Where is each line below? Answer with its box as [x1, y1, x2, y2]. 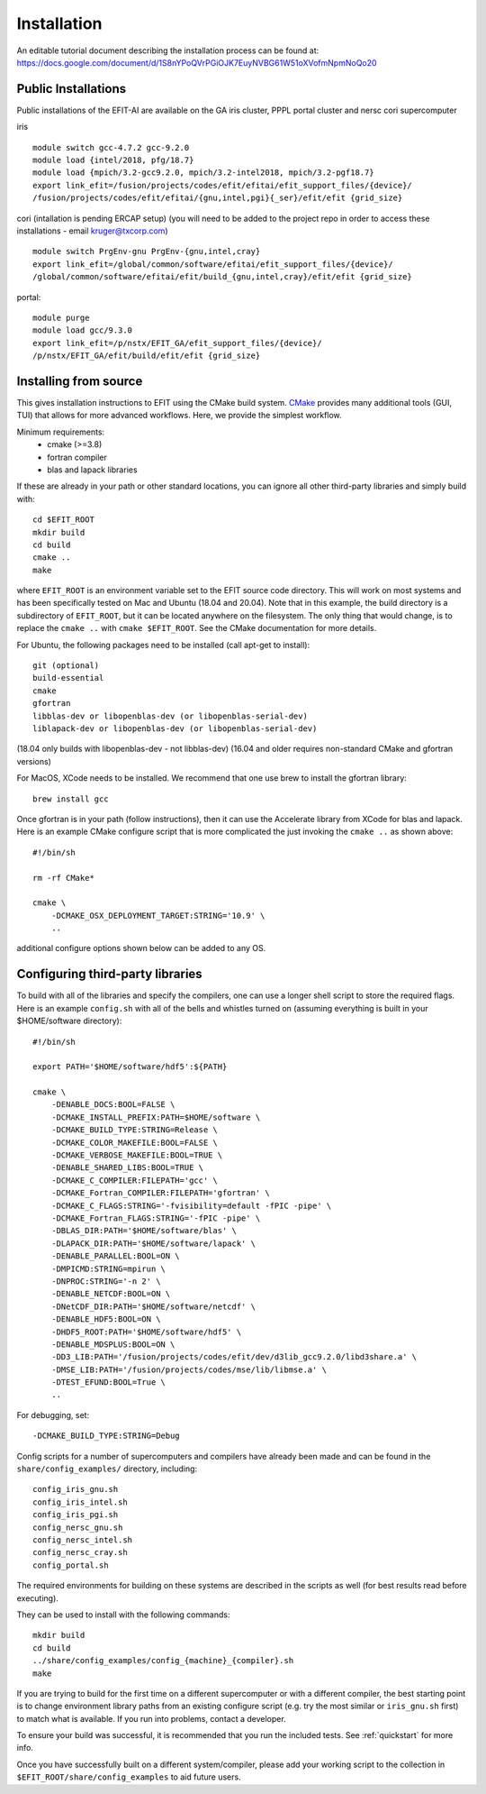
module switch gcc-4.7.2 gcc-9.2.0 [32, 142, 190, 152]
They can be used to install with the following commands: [16, 1609, 230, 1620]
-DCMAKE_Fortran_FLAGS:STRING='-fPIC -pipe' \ [50, 1213, 261, 1223]
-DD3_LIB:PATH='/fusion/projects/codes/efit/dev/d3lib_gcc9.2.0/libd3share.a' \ [50, 1352, 418, 1362]
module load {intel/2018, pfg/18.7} [32, 155, 194, 166]
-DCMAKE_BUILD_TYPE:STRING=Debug [32, 1431, 180, 1442]
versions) [16, 755, 51, 766]
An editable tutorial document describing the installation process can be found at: [16, 45, 319, 56]
